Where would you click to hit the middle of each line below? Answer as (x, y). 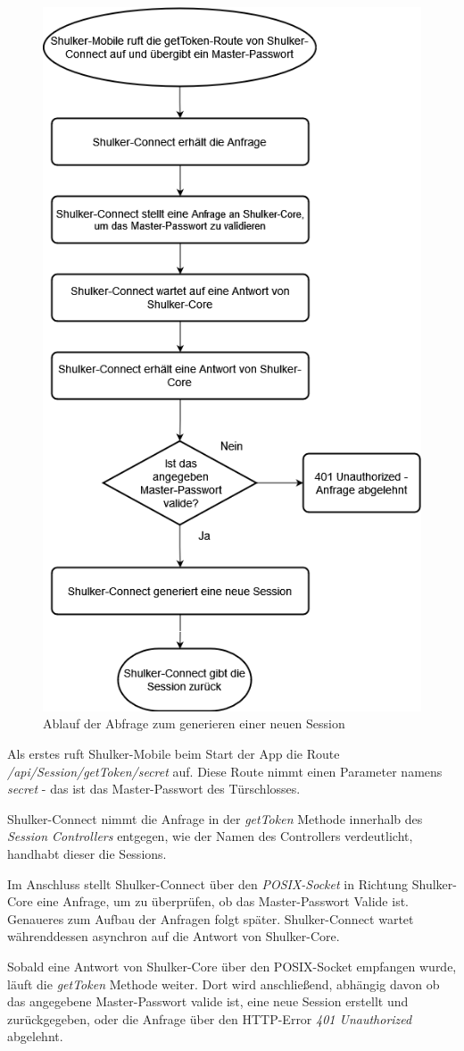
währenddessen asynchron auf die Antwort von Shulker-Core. (174, 936)
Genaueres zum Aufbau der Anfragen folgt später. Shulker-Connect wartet (211, 918)
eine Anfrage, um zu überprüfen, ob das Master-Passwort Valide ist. (223, 901)
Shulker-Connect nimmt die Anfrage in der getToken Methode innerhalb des (215, 818)
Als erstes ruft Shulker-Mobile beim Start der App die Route (174, 753)
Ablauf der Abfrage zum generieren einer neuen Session (194, 723)
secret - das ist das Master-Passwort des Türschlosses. (154, 789)
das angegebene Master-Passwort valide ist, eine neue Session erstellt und (208, 1001)
